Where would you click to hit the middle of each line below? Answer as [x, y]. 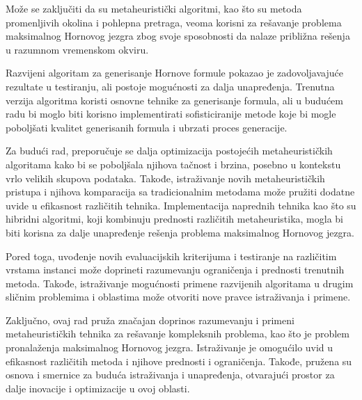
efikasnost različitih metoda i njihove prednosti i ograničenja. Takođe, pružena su [179, 361]
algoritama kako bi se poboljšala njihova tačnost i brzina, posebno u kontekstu [173, 164]
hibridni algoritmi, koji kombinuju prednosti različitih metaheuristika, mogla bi [174, 219]
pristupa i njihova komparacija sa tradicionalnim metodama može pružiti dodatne [180, 192]
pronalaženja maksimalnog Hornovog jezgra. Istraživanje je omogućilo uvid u [170, 347]
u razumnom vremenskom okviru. [77, 49]
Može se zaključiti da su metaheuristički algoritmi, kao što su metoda [154, 8]
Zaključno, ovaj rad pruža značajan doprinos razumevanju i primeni [150, 320]
